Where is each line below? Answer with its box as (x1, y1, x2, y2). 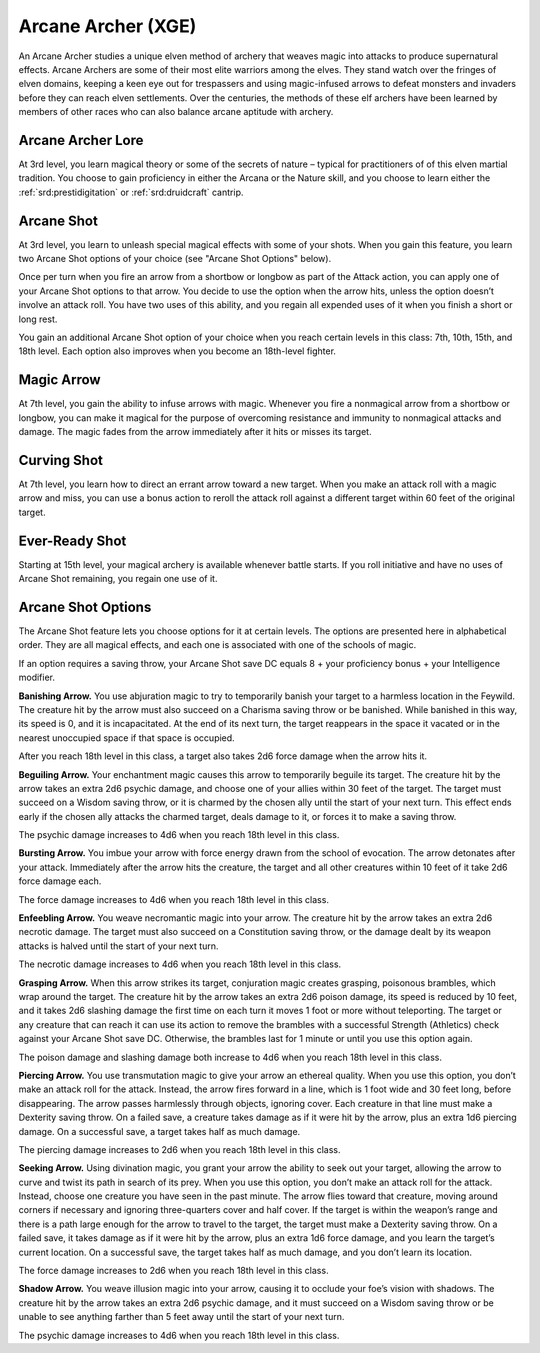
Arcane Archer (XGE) (18, 15, 197, 37)
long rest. (18, 313, 58, 325)
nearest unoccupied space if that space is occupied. (18, 731, 235, 744)
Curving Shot (18, 451, 104, 469)
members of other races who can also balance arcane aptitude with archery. (18, 106, 334, 118)
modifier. (18, 671, 55, 684)
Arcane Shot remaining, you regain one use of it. (18, 573, 218, 585)
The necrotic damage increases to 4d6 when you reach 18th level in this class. (18, 958, 342, 970)
